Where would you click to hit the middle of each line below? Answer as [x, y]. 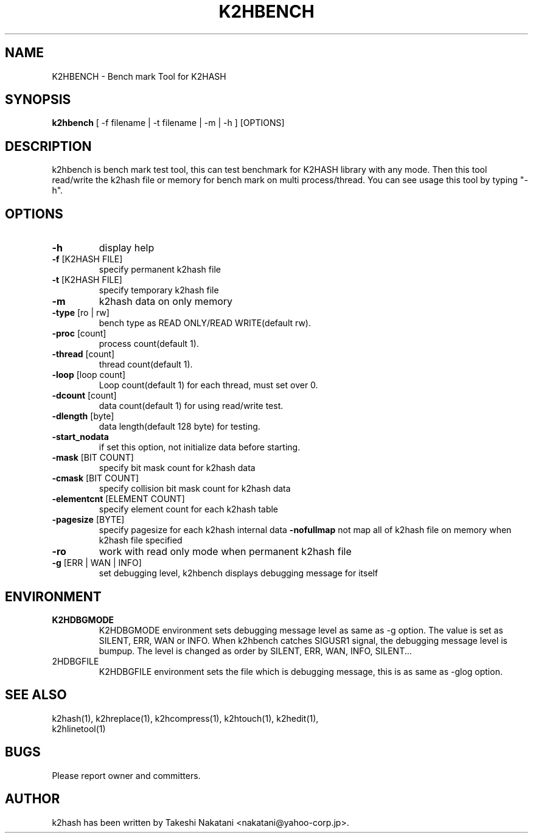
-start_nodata [80, 437]
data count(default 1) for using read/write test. [191, 406]
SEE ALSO [36, 695]
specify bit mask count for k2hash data [177, 468]
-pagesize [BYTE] [88, 520]
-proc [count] [79, 333]
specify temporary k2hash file [159, 290]
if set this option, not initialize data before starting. [200, 447]
